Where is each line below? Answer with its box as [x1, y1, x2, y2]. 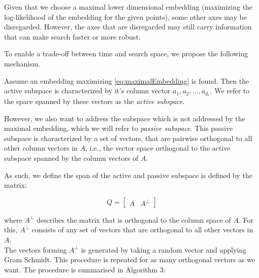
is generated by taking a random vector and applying [81, 244, 246, 255]
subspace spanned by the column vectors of [4, 152, 139, 163]
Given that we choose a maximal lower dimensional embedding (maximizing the [4, 2, 253, 12]
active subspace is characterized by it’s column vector [4, 85, 171, 96]
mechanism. [4, 58, 41, 68]
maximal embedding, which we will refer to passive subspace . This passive [4, 123, 233, 133]
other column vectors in [4, 143, 78, 153]
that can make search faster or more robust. [4, 31, 141, 42]
